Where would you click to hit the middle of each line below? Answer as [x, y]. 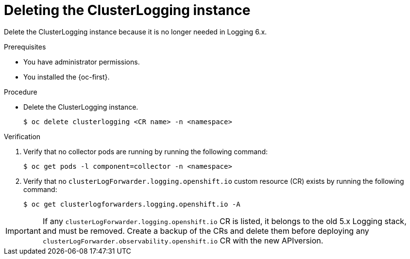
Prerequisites [25, 47]
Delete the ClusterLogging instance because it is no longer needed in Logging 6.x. [136, 32]
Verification [22, 136]
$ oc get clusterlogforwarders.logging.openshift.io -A [132, 204]
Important [23, 231]
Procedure [21, 92]
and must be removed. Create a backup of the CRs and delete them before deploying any [206, 231]
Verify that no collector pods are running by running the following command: [145, 151]
